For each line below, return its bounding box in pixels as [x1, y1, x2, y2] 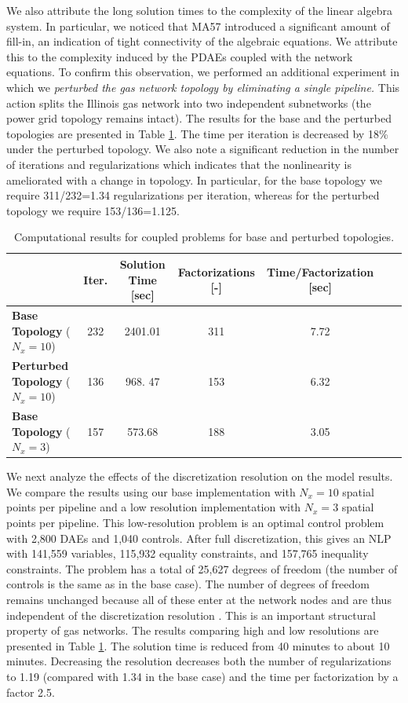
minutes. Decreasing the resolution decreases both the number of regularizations [6, 653, 392, 669]
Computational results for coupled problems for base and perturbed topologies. [13, 229, 395, 245]
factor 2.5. [6, 683, 55, 700]
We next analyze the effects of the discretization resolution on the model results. [6, 468, 393, 485]
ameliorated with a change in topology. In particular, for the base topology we [6, 171, 382, 188]
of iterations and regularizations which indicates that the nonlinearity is [6, 156, 352, 172]
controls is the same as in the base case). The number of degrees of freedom [6, 576, 370, 592]
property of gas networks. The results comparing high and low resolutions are [6, 622, 379, 639]
